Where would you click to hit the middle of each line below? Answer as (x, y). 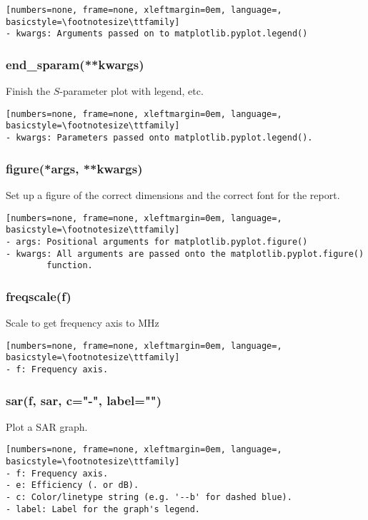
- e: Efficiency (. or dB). (73, 485)
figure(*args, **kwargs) (74, 168)
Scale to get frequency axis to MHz (83, 323)
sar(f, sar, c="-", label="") (84, 400)
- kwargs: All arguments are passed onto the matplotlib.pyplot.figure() (185, 254)
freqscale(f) (39, 296)
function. (70, 266)
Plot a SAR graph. (47, 426)
